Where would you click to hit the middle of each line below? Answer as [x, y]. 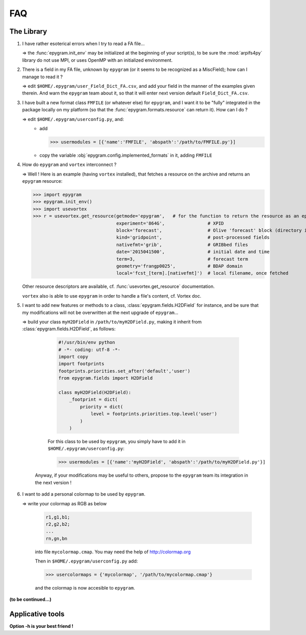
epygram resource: [42, 181]
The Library [28, 31]
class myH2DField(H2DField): [95, 393]
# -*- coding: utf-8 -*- [90, 349]
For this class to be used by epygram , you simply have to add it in [117, 441]
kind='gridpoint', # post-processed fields [193, 238]
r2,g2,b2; [58, 524]
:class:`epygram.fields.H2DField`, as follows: [69, 329]
